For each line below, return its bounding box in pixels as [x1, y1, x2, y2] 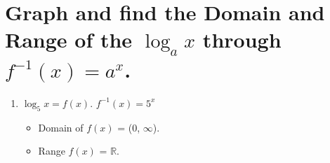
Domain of [38, 120, 84, 134]
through [202, 25, 282, 54]
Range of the [5, 25, 133, 54]
